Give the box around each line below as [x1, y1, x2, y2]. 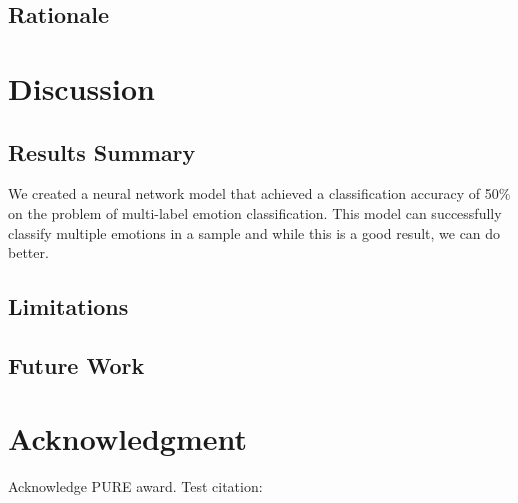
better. [8, 242, 49, 263]
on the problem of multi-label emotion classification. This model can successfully [8, 202, 502, 223]
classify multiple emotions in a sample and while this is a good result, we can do [8, 222, 501, 243]
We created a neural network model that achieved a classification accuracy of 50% [8, 183, 511, 204]
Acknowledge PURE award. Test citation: [8, 476, 263, 497]
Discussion [8, 67, 155, 108]
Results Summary [8, 136, 196, 167]
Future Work [8, 349, 145, 380]
